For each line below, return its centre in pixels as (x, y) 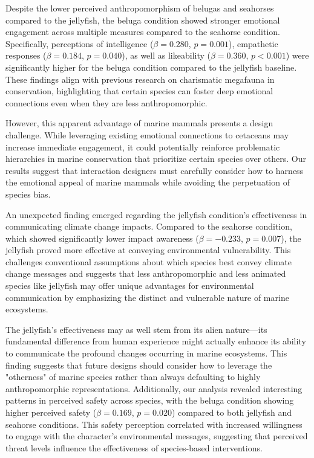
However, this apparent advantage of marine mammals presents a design (139, 123)
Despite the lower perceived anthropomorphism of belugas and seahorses (140, 8)
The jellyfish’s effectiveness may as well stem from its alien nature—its (136, 329)
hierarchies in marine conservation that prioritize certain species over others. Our (156, 159)
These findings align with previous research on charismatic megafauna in (140, 79)
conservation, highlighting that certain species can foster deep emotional (139, 91)
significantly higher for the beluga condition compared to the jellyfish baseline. (151, 67)
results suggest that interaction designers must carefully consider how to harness (155, 170)
